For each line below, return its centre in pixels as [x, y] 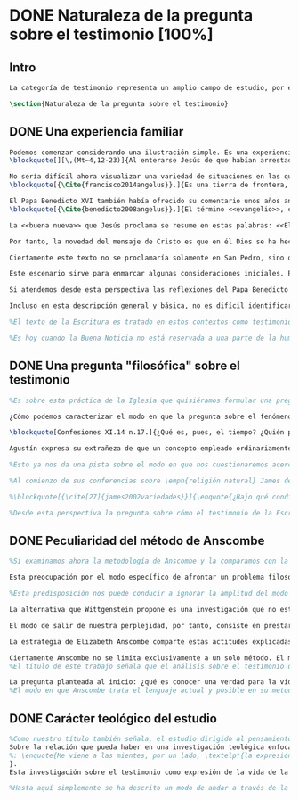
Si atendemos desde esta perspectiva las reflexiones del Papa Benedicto [149, 290]
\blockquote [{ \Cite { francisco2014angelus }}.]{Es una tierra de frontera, [149, 185]
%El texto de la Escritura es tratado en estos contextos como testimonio [151, 322]
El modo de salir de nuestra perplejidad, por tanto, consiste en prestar [151, 625]
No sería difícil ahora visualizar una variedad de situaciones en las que [153, 177]
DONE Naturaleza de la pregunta [131, 16]
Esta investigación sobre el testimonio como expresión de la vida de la [149, 772]
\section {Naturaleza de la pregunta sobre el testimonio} [119, 103]
